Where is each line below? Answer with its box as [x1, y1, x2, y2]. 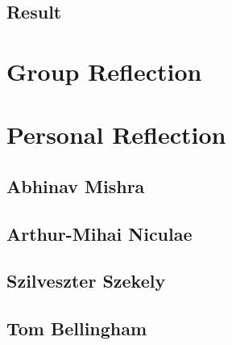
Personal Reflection [6, 118, 226, 151]
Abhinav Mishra [6, 173, 145, 198]
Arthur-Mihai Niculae [6, 221, 193, 246]
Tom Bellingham [6, 316, 147, 341]
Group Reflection [6, 54, 202, 87]
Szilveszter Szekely [6, 268, 166, 293]
